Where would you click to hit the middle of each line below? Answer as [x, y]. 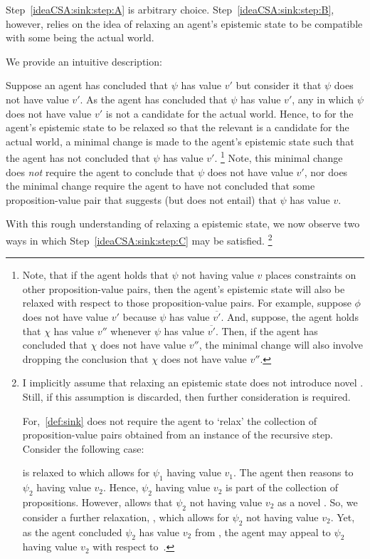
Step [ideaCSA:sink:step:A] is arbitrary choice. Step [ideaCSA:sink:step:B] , [170, 9]
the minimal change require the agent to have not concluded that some [160, 186]
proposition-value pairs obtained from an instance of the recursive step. [178, 435]
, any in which [323, 99]
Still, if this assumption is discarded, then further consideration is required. [186, 396]
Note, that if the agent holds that [95, 275]
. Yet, [343, 517]
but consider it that [279, 85]
